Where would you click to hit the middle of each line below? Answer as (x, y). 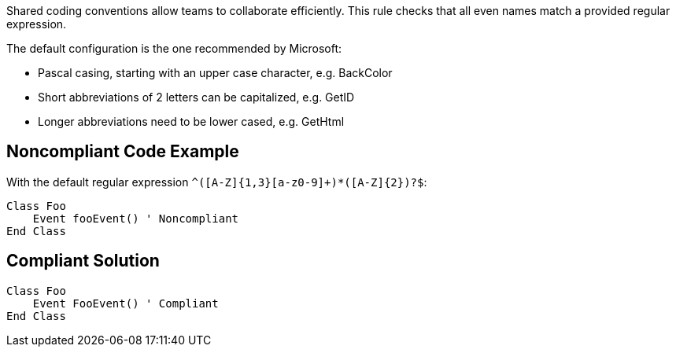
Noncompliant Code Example (123, 152)
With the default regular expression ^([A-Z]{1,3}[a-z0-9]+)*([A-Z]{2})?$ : (217, 182)
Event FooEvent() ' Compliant (126, 303)
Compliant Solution (83, 261)
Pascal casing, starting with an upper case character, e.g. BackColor (215, 73)
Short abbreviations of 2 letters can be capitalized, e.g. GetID (196, 97)
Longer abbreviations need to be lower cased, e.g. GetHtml (191, 121)
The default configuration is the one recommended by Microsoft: (174, 48)
